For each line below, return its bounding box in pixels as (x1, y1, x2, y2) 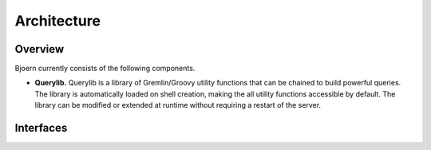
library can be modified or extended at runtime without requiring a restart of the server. (34, 101, 322, 110)
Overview (14, 42, 65, 56)
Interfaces (14, 121, 68, 135)
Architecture (14, 12, 101, 30)
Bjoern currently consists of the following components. (14, 64, 196, 73)
